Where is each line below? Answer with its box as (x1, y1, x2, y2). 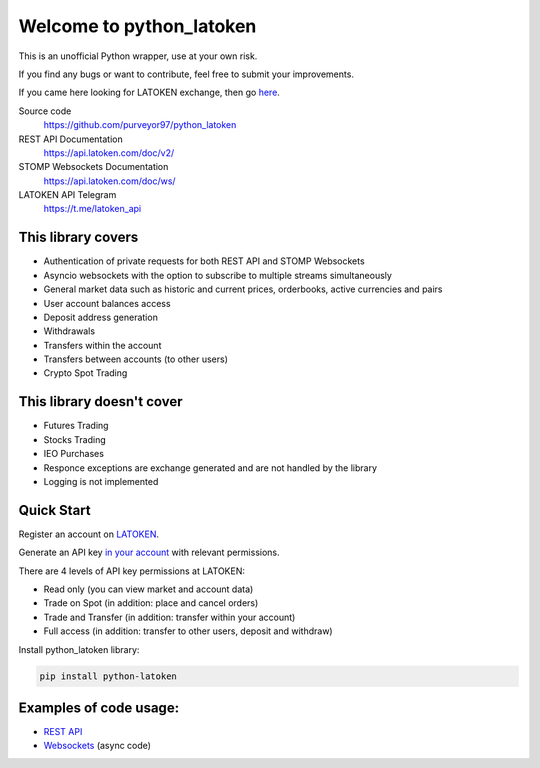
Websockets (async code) (43, 740, 152, 752)
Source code (18, 105, 72, 117)
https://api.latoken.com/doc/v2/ (43, 146, 175, 159)
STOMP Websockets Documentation (18, 161, 169, 173)
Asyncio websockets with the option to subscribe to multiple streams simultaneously (43, 269, 392, 281)
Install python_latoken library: (18, 643, 140, 655)
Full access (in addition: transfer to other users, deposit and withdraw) (43, 625, 334, 637)
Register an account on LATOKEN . (18, 528, 160, 540)
